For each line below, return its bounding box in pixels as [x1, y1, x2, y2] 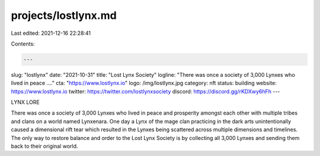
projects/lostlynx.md [11, 9, 117, 22]
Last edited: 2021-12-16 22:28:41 [11, 30, 91, 37]
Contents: [11, 40, 35, 47]
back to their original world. [11, 142, 78, 150]
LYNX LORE [11, 99, 40, 106]
